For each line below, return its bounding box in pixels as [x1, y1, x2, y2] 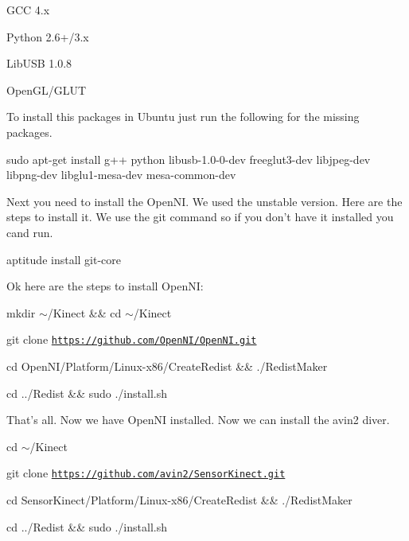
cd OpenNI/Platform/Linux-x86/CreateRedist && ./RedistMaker [6, 357, 328, 374]
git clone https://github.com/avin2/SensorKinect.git [6, 465, 286, 481]
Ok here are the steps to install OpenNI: [6, 278, 204, 294]
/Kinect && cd [47, 304, 122, 321]
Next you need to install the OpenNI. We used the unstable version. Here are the [6, 193, 403, 209]
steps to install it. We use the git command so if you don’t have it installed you [6, 208, 394, 225]
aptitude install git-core [6, 251, 122, 267]
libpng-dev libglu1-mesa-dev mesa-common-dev [6, 166, 236, 183]
